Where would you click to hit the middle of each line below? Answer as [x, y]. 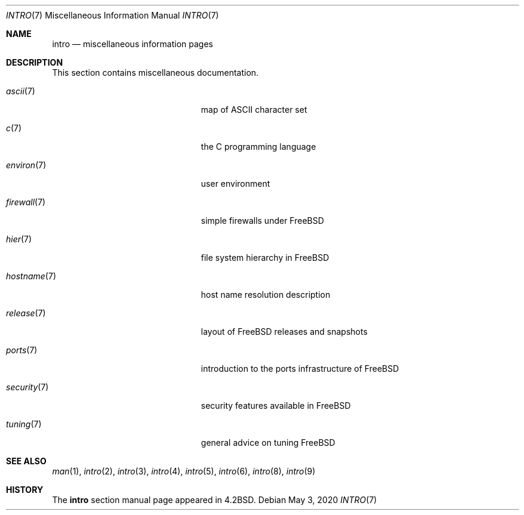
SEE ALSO [26, 461]
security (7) [27, 387]
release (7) [26, 313]
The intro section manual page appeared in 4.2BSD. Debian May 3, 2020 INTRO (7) [215, 500]
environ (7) [26, 165]
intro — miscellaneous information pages [132, 44]
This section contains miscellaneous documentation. [155, 73]
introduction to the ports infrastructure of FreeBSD [300, 368]
